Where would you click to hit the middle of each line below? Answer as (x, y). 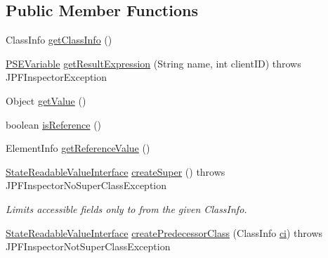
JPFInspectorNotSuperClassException (88, 246)
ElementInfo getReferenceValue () (78, 148)
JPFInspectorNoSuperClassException (86, 185)
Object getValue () (46, 100)
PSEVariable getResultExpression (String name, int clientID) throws (153, 63)
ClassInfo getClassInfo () (59, 40)
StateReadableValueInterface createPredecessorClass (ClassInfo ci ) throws (164, 232)
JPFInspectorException (57, 77)
